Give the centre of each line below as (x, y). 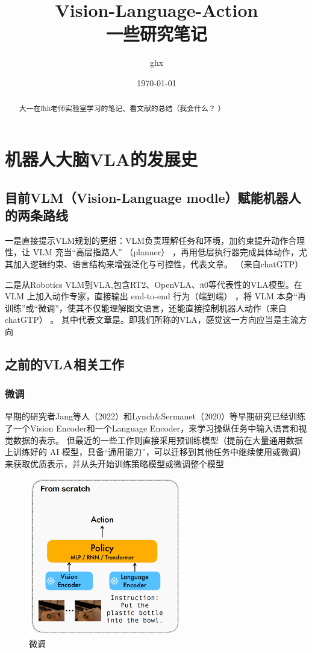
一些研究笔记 (156, 33)
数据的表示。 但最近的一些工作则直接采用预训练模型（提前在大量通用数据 (158, 440)
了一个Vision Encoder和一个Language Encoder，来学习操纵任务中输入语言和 (152, 428)
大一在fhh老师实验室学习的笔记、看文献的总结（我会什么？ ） (122, 108)
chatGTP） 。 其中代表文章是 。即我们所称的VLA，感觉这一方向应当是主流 (152, 320)
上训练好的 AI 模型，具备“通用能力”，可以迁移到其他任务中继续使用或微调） (156, 452)
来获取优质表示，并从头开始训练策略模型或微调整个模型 (114, 463)
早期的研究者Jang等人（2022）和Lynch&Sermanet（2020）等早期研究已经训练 (155, 416)
